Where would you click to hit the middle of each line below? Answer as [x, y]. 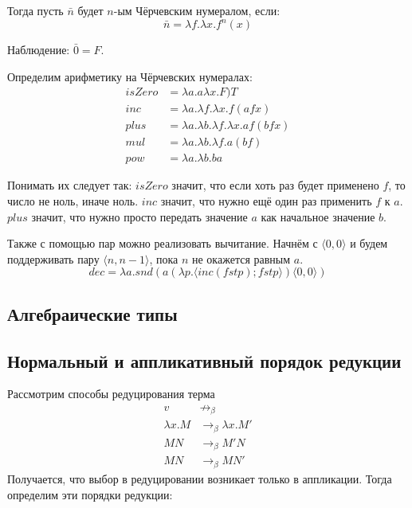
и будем [369, 243]
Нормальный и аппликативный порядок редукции [204, 360]
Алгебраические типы [92, 313]
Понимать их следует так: [70, 185]
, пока [164, 258]
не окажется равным [241, 258]
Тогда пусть [35, 10]
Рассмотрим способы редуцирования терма [111, 394]
